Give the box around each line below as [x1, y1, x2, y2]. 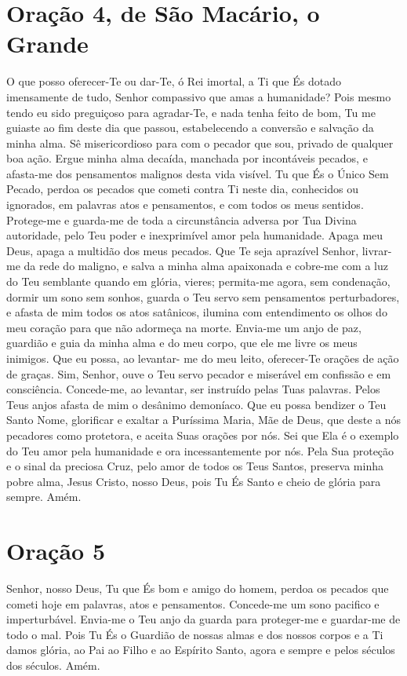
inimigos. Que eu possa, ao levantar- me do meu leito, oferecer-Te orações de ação [6, 350, 399, 366]
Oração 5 [6, 535, 106, 567]
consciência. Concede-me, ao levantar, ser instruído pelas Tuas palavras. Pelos [6, 381, 380, 397]
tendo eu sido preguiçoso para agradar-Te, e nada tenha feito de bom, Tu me [6, 104, 376, 120]
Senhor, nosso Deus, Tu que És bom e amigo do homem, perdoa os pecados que [6, 580, 389, 597]
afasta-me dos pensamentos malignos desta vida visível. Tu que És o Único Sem [6, 165, 389, 181]
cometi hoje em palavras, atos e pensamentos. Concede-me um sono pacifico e [6, 595, 380, 612]
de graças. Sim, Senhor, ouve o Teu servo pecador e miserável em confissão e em [6, 365, 391, 382]
